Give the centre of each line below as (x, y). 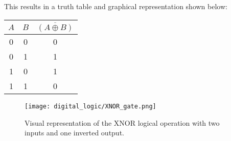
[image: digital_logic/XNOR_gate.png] (90, 107)
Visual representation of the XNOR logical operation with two (122, 122)
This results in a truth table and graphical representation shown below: (116, 6)
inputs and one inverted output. (74, 133)
